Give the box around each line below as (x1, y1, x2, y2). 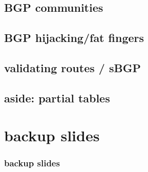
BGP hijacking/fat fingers (4, 30, 144, 46)
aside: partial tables (4, 90, 110, 105)
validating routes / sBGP (4, 59, 141, 75)
